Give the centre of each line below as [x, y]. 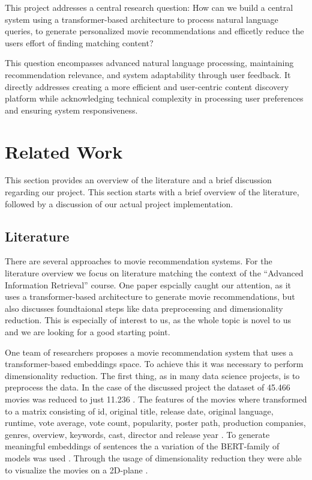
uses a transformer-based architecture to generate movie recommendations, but [150, 296]
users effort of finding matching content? [79, 42]
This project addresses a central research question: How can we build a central [149, 7]
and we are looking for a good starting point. [88, 332]
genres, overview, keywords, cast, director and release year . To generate [137, 434]
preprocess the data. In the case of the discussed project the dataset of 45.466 [148, 387]
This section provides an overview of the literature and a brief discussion [138, 180]
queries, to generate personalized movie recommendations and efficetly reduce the [154, 31]
